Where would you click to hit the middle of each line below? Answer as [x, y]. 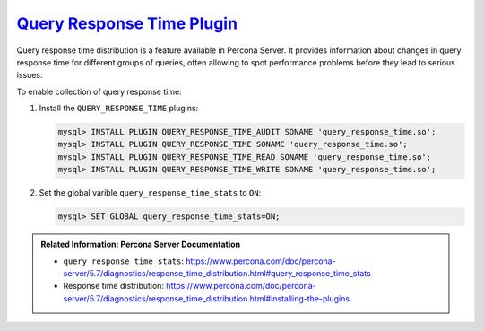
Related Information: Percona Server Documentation [141, 244]
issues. [30, 75]
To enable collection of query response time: [99, 91]
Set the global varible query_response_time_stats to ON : [150, 193]
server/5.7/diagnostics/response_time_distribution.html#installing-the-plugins [206, 298]
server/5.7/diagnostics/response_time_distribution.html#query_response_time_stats [217, 273]
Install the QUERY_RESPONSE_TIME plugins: [119, 109]
